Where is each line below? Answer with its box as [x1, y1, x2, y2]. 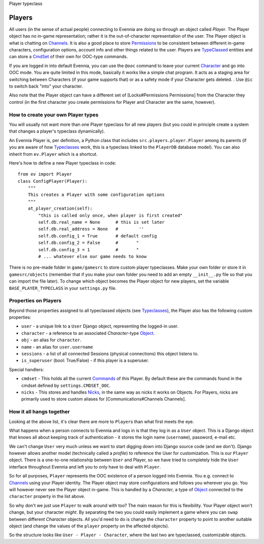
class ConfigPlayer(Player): [18, 178, 88, 184]
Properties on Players [9, 297, 62, 304]
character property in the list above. [9, 494, 86, 499]
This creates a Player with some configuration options [27, 192, 165, 198]
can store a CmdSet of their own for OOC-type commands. [9, 54, 128, 60]
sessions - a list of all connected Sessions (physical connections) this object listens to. [21, 351, 199, 357]
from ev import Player [18, 171, 72, 177]
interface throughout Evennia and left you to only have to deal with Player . [9, 464, 161, 470]
